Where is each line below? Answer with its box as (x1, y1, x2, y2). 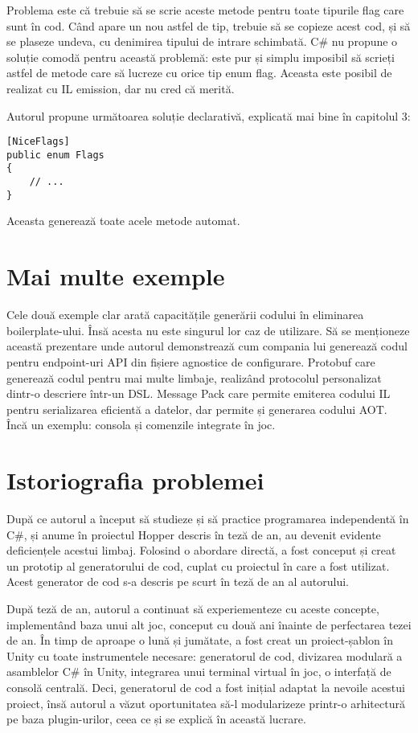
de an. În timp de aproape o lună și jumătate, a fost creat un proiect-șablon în (6, 632, 394, 649)
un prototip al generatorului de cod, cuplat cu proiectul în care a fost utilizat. (6, 557, 390, 574)
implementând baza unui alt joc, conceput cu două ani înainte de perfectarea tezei (6, 616, 412, 633)
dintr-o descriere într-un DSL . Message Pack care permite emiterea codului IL (6, 385, 391, 402)
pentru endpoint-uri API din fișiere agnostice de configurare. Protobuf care (6, 353, 375, 370)
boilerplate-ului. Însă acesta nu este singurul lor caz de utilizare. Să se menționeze (6, 321, 410, 338)
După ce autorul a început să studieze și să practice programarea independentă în (6, 510, 409, 527)
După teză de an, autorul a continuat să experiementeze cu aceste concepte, (6, 600, 379, 616)
